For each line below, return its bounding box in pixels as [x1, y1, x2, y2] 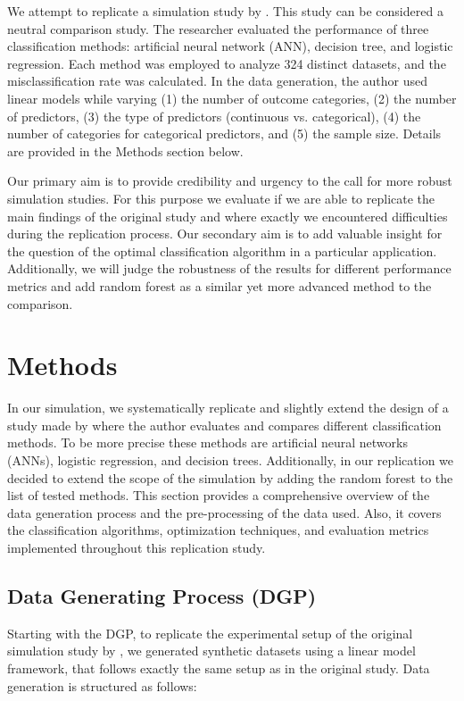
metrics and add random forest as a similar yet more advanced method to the [7, 276, 432, 295]
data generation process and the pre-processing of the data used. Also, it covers [7, 503, 442, 522]
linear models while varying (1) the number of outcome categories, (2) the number [7, 88, 457, 107]
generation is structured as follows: [7, 676, 197, 695]
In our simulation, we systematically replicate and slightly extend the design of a [7, 398, 449, 417]
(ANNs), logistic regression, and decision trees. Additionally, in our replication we [7, 451, 454, 469]
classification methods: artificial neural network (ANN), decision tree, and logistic [7, 37, 453, 55]
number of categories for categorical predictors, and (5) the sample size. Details [7, 124, 442, 143]
